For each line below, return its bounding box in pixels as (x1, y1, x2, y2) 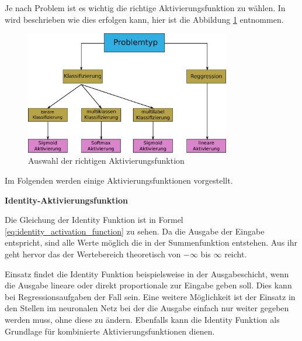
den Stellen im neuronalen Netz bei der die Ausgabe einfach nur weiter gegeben (5, 302, 289, 314)
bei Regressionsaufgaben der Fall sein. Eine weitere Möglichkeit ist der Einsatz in (5, 290, 296, 302)
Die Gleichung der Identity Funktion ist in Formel (5, 213, 183, 226)
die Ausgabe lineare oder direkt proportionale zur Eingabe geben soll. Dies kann (5, 279, 292, 291)
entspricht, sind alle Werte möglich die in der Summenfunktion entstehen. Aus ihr (5, 236, 297, 249)
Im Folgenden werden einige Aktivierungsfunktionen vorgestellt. (5, 174, 233, 187)
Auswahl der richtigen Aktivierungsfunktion (28, 154, 185, 167)
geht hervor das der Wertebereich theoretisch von (5, 248, 181, 260)
